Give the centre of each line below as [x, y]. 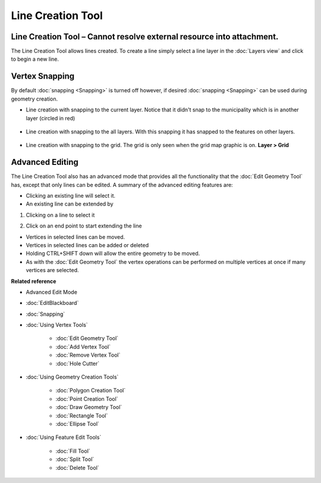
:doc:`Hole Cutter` [78, 363]
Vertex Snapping [43, 77]
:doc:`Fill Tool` [73, 451]
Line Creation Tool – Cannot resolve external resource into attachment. [145, 37]
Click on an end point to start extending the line [84, 226]
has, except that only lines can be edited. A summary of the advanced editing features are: [122, 185]
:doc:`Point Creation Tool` [87, 398]
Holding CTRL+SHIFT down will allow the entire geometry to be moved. [113, 254]
